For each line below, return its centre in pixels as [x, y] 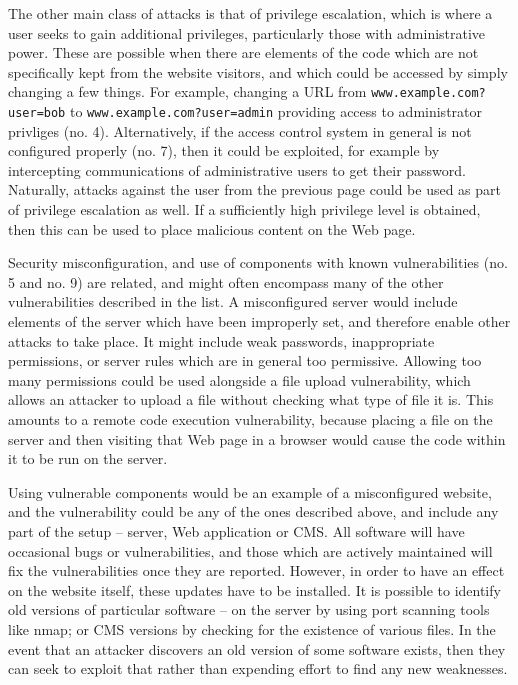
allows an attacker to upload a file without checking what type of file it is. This [251, 399]
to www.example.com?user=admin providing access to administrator [275, 111]
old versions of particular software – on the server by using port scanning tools [249, 609]
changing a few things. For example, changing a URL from [187, 91]
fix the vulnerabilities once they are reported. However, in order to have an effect [256, 570]
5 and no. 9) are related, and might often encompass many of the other [226, 281]
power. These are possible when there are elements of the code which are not [243, 52]
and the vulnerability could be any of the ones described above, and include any [253, 511]
